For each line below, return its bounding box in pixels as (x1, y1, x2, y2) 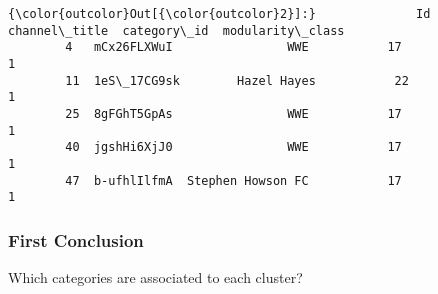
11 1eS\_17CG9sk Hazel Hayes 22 (65, 73, 409, 88)
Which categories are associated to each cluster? (8, 267, 303, 288)
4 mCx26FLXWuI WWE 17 (65, 40, 402, 55)
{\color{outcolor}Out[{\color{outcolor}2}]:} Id (8, 7, 431, 21)
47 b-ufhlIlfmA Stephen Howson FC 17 (65, 173, 402, 188)
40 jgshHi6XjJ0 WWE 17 (65, 140, 402, 155)
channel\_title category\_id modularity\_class (8, 23, 345, 38)
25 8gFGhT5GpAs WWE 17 (65, 106, 402, 121)
